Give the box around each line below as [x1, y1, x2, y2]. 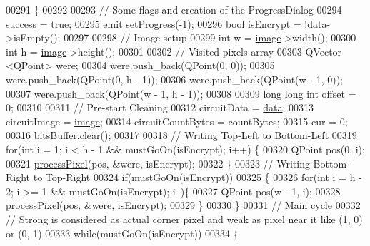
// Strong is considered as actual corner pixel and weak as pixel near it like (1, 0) [6, 211, 363, 226]
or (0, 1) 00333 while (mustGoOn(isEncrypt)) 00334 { [6, 225, 239, 240]
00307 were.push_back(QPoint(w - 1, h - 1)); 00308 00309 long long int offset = [6, 86, 356, 101]
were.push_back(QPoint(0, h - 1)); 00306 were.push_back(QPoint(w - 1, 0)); [6, 71, 343, 86]
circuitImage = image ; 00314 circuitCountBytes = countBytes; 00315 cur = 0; [6, 113, 348, 128]
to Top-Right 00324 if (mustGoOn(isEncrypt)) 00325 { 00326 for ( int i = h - [33, 170, 362, 185]
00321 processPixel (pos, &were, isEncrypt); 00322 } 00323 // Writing [6, 155, 310, 170]
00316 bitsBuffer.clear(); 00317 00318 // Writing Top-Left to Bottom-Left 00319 [6, 128, 357, 143]
